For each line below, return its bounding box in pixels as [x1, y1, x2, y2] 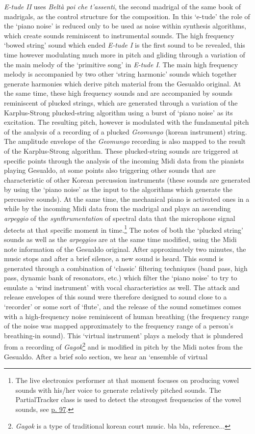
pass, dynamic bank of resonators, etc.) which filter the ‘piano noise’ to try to [4, 272, 237, 283]
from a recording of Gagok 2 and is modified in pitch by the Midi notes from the [4, 340, 243, 352]
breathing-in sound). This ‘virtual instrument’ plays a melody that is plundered [4, 330, 243, 340]
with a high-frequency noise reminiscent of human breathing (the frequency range [4, 311, 249, 321]
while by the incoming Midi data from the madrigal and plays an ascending [4, 203, 231, 214]
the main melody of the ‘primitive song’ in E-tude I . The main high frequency [4, 59, 238, 69]
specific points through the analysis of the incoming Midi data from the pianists [4, 155, 244, 165]
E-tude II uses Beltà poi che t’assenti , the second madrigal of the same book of [4, 1, 241, 11]
